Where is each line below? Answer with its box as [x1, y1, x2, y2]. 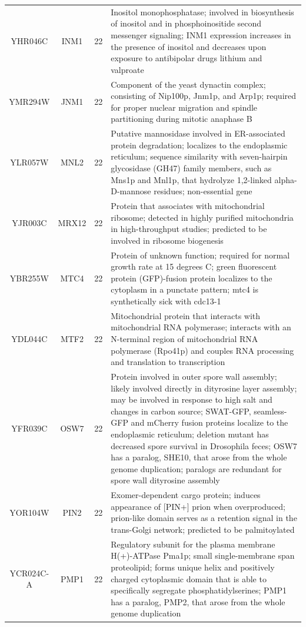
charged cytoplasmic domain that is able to [111, 572, 267, 585]
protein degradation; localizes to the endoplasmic [111, 138, 288, 151]
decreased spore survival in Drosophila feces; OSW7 [111, 439, 297, 452]
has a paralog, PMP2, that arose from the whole [111, 595, 285, 608]
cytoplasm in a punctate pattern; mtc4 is [111, 283, 258, 296]
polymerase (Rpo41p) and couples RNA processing [111, 344, 294, 356]
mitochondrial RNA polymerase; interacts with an [111, 321, 291, 333]
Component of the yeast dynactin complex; [111, 78, 266, 90]
